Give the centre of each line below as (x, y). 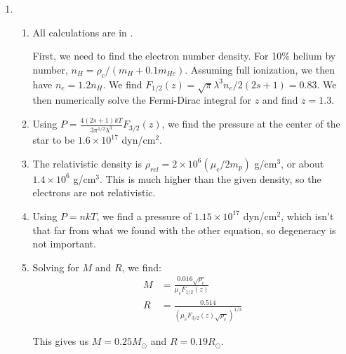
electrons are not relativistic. (94, 192)
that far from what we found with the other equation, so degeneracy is (184, 230)
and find (280, 100)
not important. (64, 244)
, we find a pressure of (144, 216)
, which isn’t (307, 216)
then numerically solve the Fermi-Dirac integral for (142, 100)
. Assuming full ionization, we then (260, 69)
